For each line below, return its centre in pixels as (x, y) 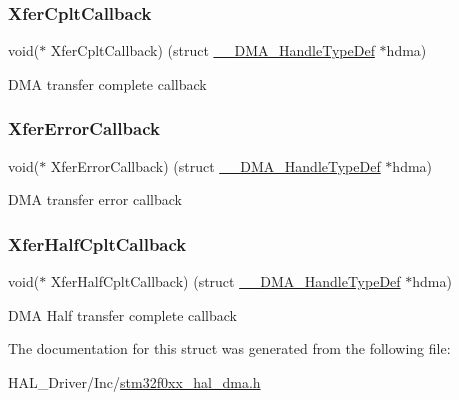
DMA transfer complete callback (107, 83)
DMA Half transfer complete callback (123, 314)
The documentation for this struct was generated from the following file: (229, 348)
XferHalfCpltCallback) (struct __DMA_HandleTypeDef (225, 281)
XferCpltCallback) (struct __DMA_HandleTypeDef (212, 50)
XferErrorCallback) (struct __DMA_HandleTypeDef (215, 165)
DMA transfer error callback (95, 199)
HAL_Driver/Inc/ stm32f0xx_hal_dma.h (134, 381)
